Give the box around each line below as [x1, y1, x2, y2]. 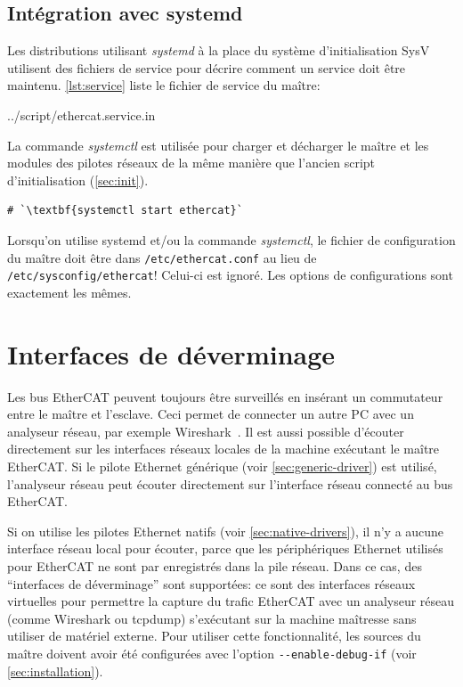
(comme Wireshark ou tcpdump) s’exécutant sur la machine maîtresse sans [7, 609, 417, 627]
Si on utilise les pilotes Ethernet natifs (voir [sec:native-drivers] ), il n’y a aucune [7, 521, 444, 540]
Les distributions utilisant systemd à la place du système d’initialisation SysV [7, 41, 430, 60]
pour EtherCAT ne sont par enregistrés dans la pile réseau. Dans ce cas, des [7, 556, 422, 575]
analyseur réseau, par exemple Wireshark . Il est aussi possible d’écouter [7, 421, 404, 440]
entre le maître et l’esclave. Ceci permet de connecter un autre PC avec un [7, 405, 414, 423]
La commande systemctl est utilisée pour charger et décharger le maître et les [7, 135, 429, 154]
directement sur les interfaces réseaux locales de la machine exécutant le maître [7, 439, 440, 458]
